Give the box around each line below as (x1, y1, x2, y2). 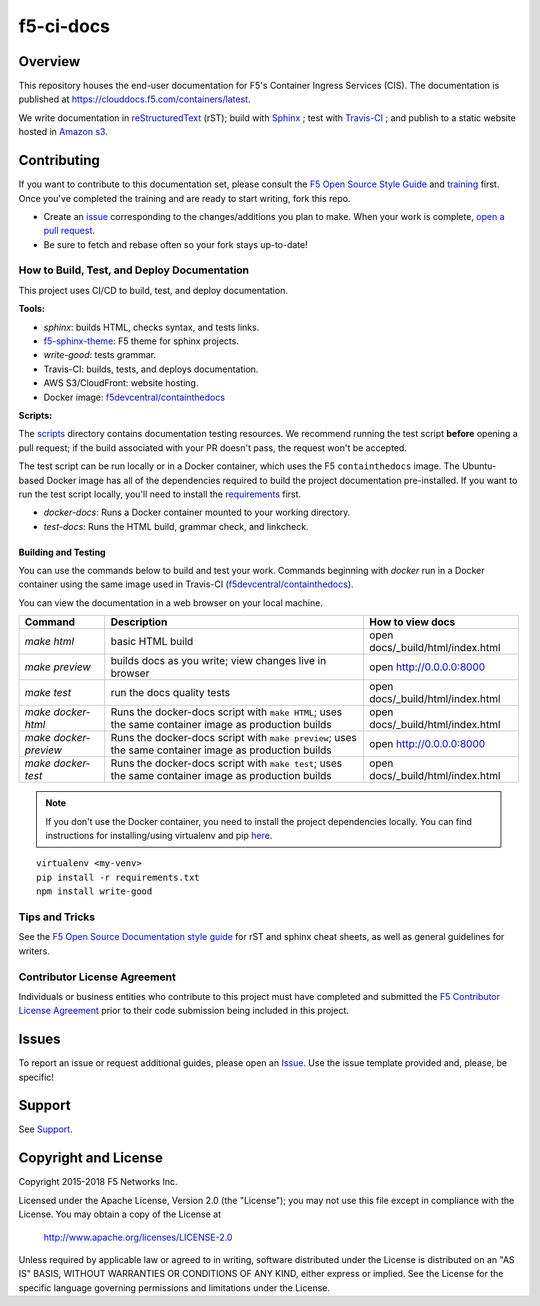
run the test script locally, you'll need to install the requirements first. (18, 488, 302, 500)
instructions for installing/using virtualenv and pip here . (45, 830, 273, 842)
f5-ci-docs (18, 15, 110, 37)
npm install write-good (36, 886, 153, 897)
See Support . (18, 1123, 74, 1135)
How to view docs (369, 615, 456, 629)
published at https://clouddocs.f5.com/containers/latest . (18, 93, 251, 105)
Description (110, 615, 168, 629)
